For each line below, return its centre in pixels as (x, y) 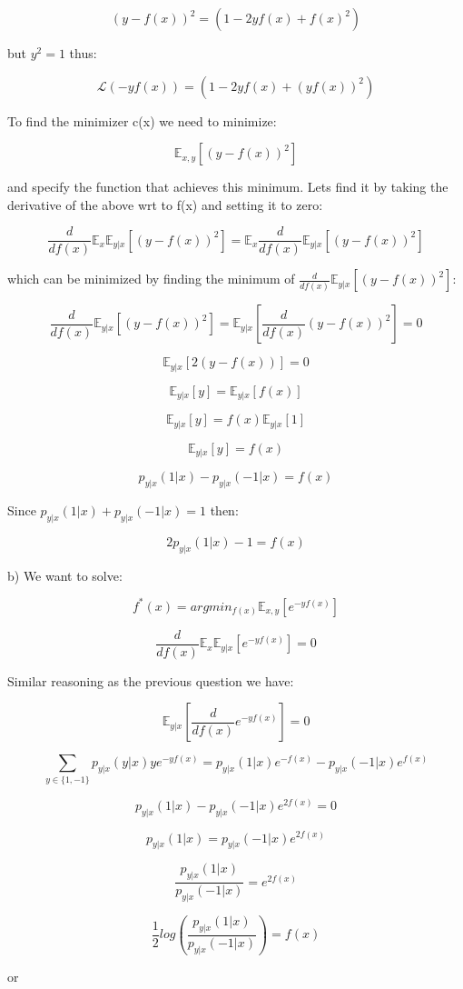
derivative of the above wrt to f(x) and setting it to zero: (165, 204)
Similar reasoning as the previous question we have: (151, 680)
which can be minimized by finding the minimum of (151, 279)
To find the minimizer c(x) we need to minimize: (142, 120)
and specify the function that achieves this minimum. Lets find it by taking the (228, 187)
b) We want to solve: (65, 575)
